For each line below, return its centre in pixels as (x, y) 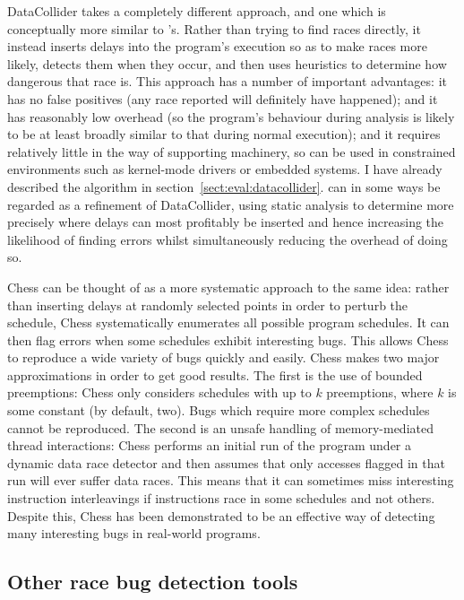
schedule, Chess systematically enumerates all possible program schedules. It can (228, 322)
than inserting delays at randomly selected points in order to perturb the (208, 304)
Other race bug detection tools (153, 582)
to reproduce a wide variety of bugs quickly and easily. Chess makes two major (223, 357)
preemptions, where (380, 392)
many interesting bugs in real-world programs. (134, 533)
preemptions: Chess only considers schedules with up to (159, 392)
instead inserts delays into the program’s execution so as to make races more (217, 46)
